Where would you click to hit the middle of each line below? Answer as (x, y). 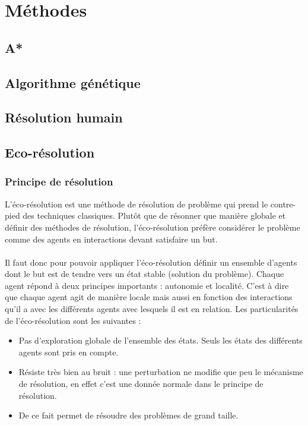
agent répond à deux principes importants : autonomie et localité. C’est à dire (147, 285)
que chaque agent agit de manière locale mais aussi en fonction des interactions (149, 297)
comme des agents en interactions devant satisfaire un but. (111, 239)
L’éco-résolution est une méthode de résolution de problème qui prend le (136, 204)
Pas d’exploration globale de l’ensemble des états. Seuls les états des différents (161, 340)
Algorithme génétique (73, 82)
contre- (283, 204)
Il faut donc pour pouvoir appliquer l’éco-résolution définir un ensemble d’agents (151, 262)
